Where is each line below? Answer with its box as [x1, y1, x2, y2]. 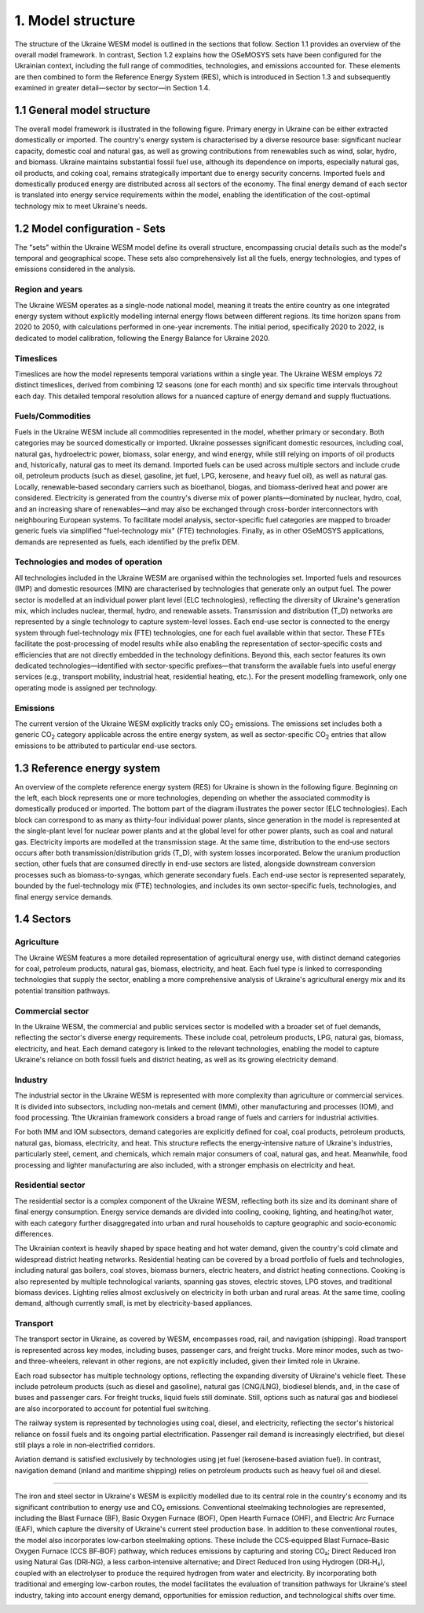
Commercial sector [14, 1006, 90, 1017]
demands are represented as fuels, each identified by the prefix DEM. [14, 537, 239, 546]
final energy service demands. [14, 892, 113, 901]
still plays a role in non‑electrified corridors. [14, 1440, 155, 1450]
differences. [14, 1229, 54, 1238]
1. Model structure [14, 12, 136, 29]
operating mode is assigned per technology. [14, 683, 157, 692]
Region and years [14, 284, 82, 295]
